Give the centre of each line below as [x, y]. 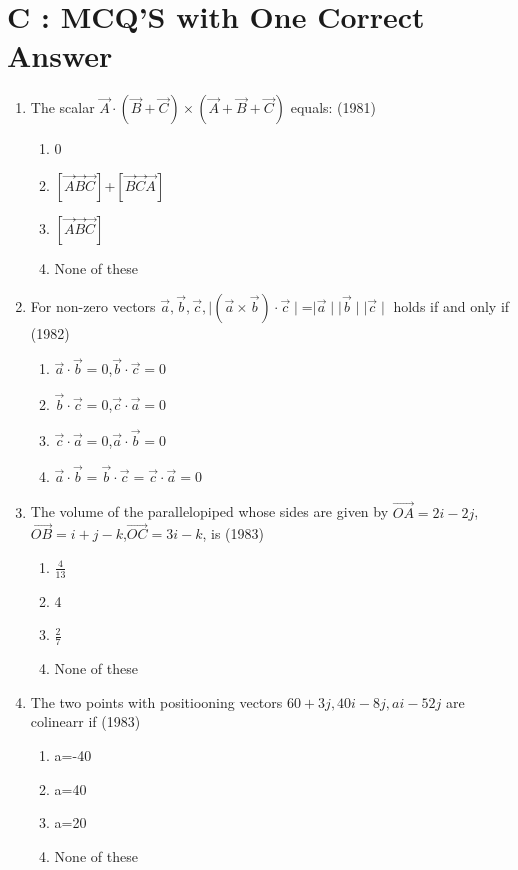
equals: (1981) [333, 107]
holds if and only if [451, 305]
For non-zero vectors [93, 305]
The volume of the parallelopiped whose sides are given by [209, 511]
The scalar [62, 107]
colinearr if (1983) [85, 721]
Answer [60, 55]
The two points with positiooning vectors [156, 701]
